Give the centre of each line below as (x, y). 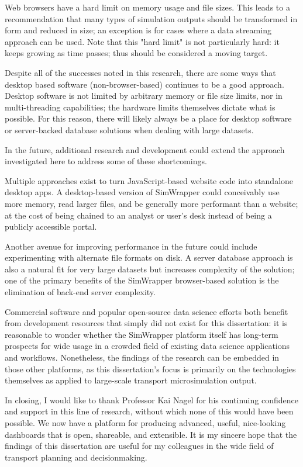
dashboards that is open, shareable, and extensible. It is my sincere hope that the (151, 434)
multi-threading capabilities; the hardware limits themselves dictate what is (140, 107)
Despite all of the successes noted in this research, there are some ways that (140, 72)
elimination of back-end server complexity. (80, 292)
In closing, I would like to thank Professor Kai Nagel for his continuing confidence (151, 399)
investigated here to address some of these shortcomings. (106, 161)
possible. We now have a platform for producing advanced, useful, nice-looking (145, 423)
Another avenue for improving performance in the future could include (131, 246)
